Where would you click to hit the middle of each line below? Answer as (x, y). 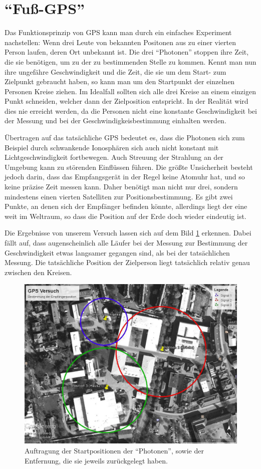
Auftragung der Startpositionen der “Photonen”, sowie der (114, 450)
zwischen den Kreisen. (38, 272)
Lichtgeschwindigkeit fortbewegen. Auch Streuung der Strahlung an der (114, 157)
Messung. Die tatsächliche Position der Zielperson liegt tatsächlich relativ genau (127, 262)
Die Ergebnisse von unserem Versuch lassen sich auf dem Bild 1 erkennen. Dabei (128, 233)
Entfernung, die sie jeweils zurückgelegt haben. (96, 460)
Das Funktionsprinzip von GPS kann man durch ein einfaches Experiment (118, 32)
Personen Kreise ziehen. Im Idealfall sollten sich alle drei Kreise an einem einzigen (130, 91)
